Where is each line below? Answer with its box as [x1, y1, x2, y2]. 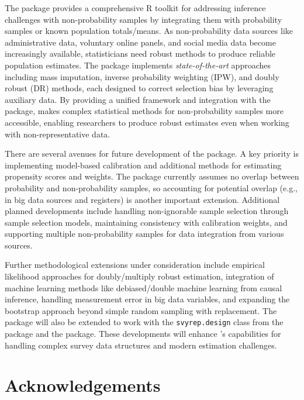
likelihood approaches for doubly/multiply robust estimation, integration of [5, 270, 274, 282]
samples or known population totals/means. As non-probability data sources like [5, 25, 293, 37]
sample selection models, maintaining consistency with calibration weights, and [5, 216, 288, 228]
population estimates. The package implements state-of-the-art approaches [5, 58, 271, 71]
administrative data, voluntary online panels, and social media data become [5, 36, 276, 48]
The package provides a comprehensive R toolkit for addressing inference [5, 2, 266, 13]
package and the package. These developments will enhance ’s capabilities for [5, 327, 281, 340]
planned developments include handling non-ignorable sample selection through [5, 205, 289, 217]
